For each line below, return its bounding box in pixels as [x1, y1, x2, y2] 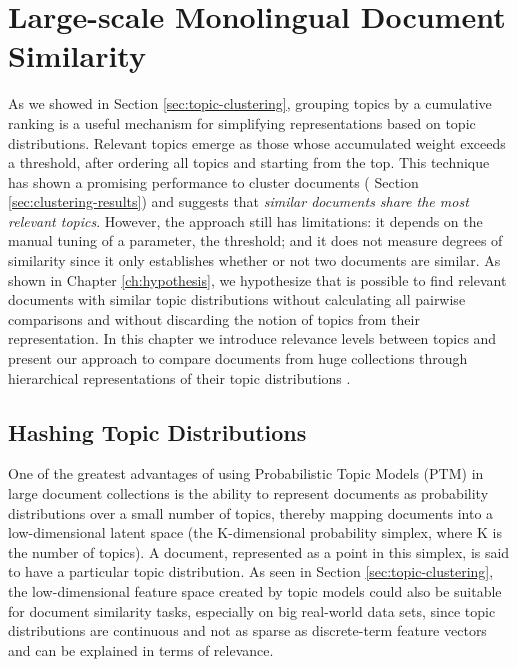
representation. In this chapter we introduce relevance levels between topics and [8, 328, 497, 349]
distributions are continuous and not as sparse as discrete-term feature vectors [8, 620, 487, 641]
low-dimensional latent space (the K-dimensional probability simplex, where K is [8, 522, 502, 543]
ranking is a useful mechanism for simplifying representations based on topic [8, 112, 476, 133]
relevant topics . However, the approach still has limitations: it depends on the [8, 210, 483, 231]
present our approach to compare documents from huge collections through [8, 348, 468, 369]
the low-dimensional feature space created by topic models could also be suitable [8, 580, 502, 601]
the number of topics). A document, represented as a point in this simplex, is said [8, 541, 510, 562]
